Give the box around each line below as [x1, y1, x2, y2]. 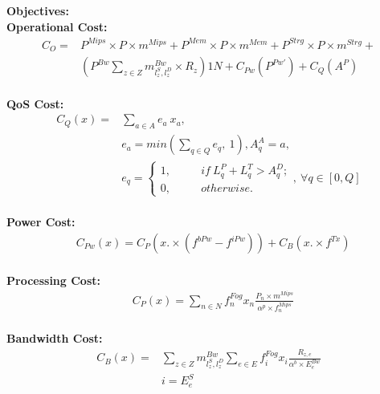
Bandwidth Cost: [6, 329, 103, 346]
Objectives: [6, 2, 69, 18]
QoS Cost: [6, 95, 64, 112]
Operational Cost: [6, 18, 108, 35]
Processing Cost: [6, 271, 100, 288]
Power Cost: [6, 213, 76, 230]
